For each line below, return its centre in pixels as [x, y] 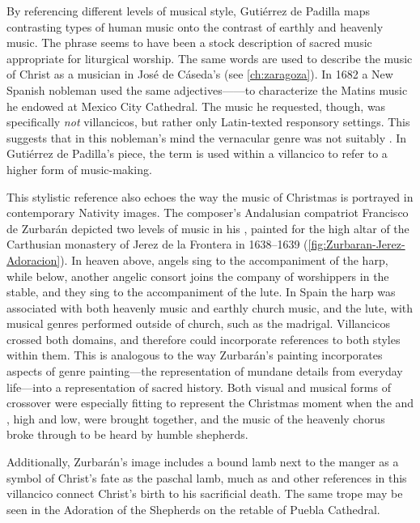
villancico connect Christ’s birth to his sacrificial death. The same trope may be [205, 493]
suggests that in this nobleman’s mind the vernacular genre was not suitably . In [207, 137]
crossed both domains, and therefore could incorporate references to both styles [204, 339]
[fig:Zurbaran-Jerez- [356, 244]
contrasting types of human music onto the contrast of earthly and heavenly [195, 26]
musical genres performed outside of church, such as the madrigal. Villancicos [198, 323]
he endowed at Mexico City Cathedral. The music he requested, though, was [196, 106]
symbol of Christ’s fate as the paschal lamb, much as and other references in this [207, 477]
